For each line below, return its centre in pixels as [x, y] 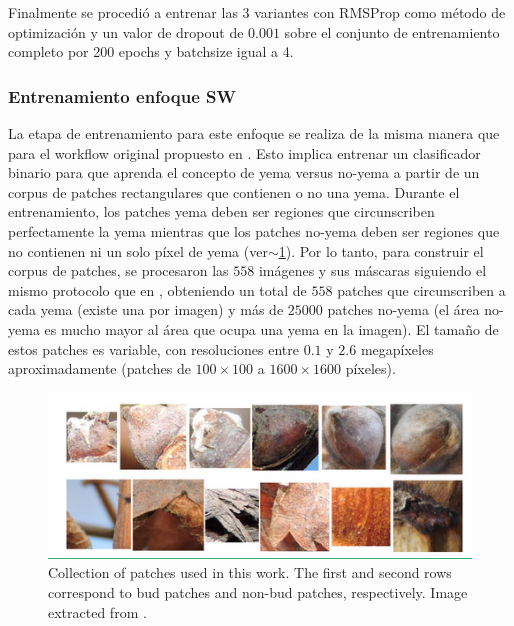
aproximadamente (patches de [99, 368]
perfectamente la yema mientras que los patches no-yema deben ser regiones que [254, 230]
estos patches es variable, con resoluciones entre [154, 348]
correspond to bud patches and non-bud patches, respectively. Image [258, 591]
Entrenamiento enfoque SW [122, 95]
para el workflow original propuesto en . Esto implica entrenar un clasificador [244, 152]
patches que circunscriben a [421, 289]
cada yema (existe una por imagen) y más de [146, 309]
